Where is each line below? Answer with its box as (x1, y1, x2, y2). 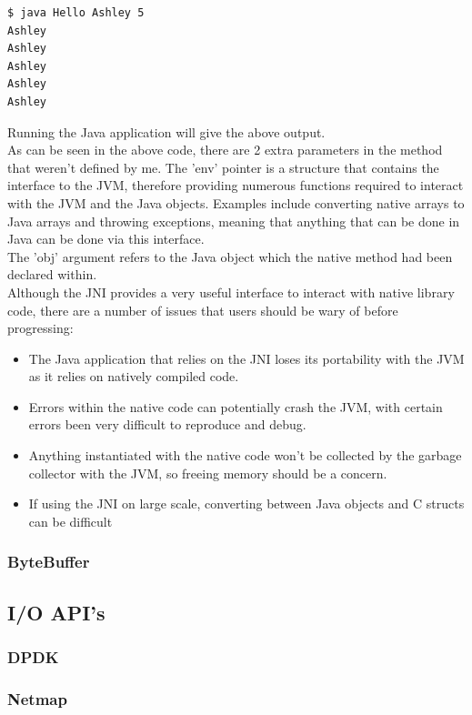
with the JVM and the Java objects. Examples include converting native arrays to (7, 193, 465, 212)
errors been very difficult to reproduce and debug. (28, 415, 306, 434)
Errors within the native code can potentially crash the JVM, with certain (28, 397, 443, 416)
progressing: (7, 318, 74, 337)
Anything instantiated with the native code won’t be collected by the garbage (28, 446, 462, 465)
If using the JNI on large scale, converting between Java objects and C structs (28, 494, 465, 513)
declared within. (7, 265, 97, 284)
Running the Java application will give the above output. (7, 122, 326, 141)
